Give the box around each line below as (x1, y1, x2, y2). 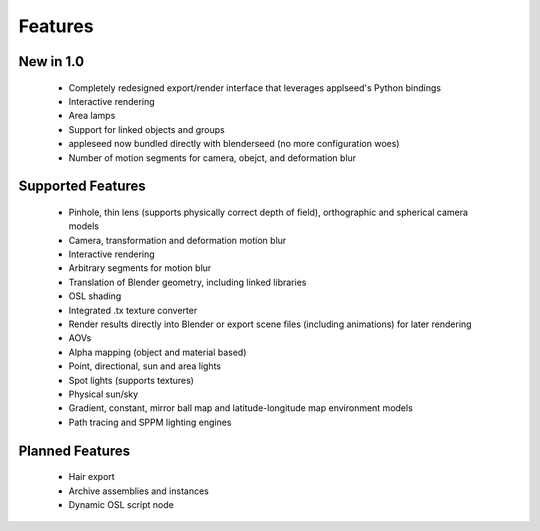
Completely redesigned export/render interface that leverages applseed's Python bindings (68, 81, 442, 94)
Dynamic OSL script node (68, 498, 174, 510)
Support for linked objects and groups (68, 123, 225, 135)
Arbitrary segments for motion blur (68, 262, 212, 274)
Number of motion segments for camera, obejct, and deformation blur (68, 151, 357, 164)
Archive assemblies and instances (68, 485, 209, 497)
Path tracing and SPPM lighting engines (68, 416, 232, 428)
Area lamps (68, 110, 116, 122)
